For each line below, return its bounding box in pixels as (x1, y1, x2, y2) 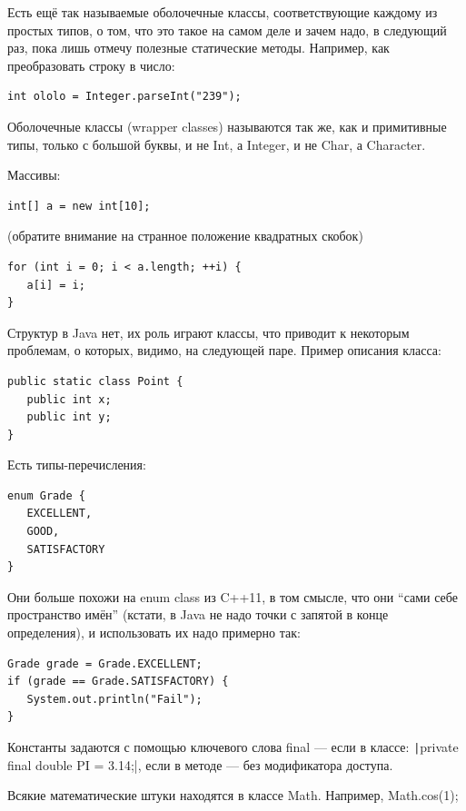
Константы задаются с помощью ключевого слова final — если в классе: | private (7, 737, 459, 756)
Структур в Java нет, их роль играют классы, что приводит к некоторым (7, 322, 410, 341)
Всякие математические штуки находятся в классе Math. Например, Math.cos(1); (7, 786, 459, 805)
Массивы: (7, 165, 61, 184)
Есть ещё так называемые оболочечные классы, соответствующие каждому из (7, 3, 438, 21)
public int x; (26, 392, 112, 406)
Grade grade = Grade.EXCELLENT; (7, 657, 203, 670)
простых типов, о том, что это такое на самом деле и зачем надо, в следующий (7, 20, 447, 39)
